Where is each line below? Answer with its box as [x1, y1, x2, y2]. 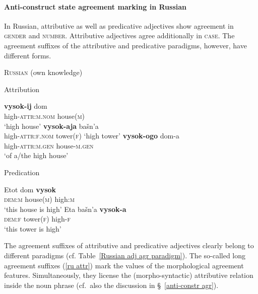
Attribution [4, 84, 40, 94]
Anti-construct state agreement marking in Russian [4, 1, 186, 12]
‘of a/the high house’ [4, 150, 69, 161]
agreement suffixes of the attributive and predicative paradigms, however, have [4, 40, 247, 50]
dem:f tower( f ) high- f [4, 213, 71, 224]
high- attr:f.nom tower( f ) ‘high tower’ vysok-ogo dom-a [4, 130, 179, 141]
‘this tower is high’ [4, 223, 61, 234]
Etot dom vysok [4, 184, 56, 194]
